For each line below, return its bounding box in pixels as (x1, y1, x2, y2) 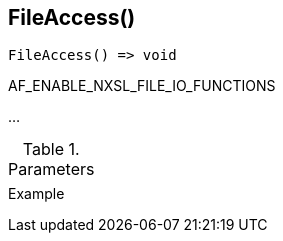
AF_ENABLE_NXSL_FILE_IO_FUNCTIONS (8, 77, 276, 95)
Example (8, 185, 65, 203)
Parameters (8, 159, 95, 180)
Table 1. (22, 139, 80, 160)
